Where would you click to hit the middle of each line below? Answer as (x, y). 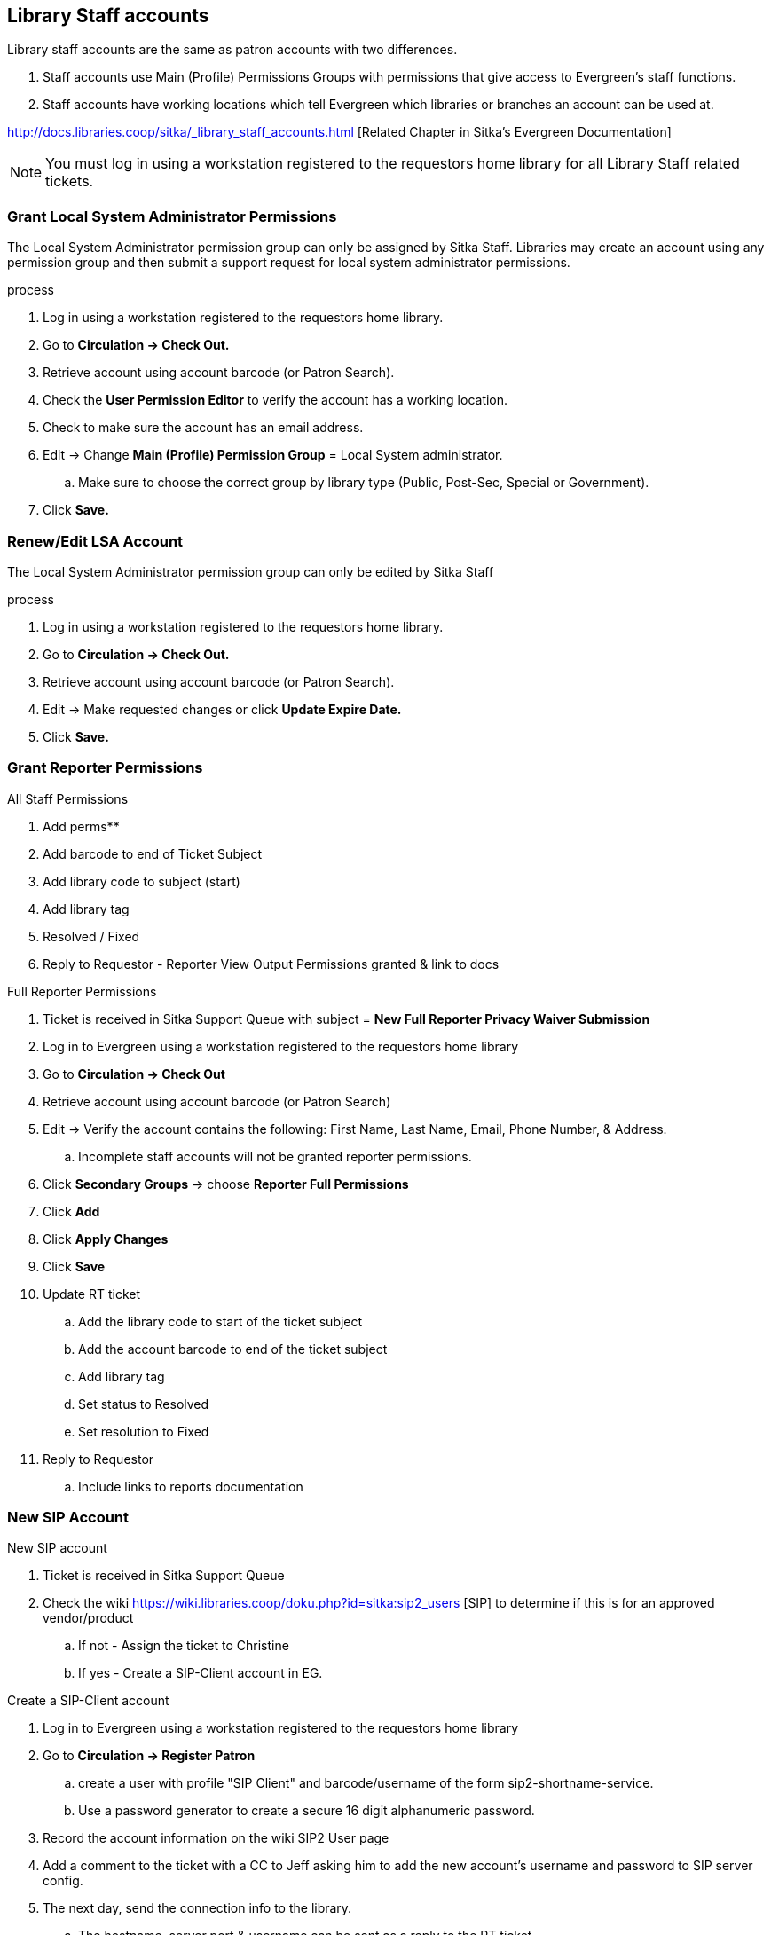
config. (63, 1881)
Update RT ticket (92, 1294)
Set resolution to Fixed (144, 1431)
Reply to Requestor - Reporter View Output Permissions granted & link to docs (271, 964)
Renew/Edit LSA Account (95, 541)
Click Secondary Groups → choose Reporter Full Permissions (226, 1184)
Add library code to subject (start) (142, 881)
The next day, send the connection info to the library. (197, 1908)
